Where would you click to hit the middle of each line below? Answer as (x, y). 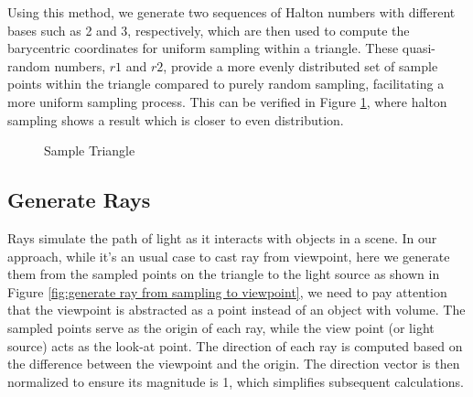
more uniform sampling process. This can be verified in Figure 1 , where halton (227, 101)
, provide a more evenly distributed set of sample (301, 65)
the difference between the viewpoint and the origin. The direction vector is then (234, 364)
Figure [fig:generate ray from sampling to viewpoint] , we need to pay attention (227, 291)
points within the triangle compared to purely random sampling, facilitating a (226, 84)
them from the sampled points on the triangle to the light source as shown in (224, 274)
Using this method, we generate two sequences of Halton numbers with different (231, 12)
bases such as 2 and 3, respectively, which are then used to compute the (209, 30)
